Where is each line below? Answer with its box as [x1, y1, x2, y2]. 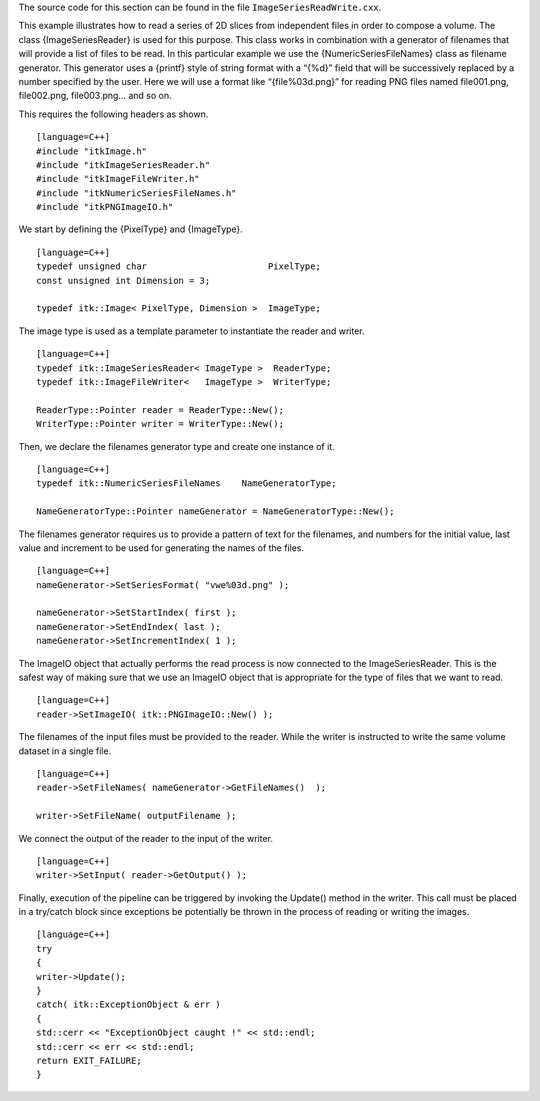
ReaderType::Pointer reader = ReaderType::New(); [36, 404, 285, 415]
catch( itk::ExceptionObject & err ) [36, 999, 222, 1010]
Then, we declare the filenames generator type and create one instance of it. [18, 440, 335, 452]
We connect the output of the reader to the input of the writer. [18, 832, 274, 844]
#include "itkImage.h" [36, 145, 148, 157]
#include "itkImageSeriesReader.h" [36, 159, 211, 170]
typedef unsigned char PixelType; [36, 261, 322, 272]
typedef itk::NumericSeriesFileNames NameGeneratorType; [36, 478, 337, 489]
